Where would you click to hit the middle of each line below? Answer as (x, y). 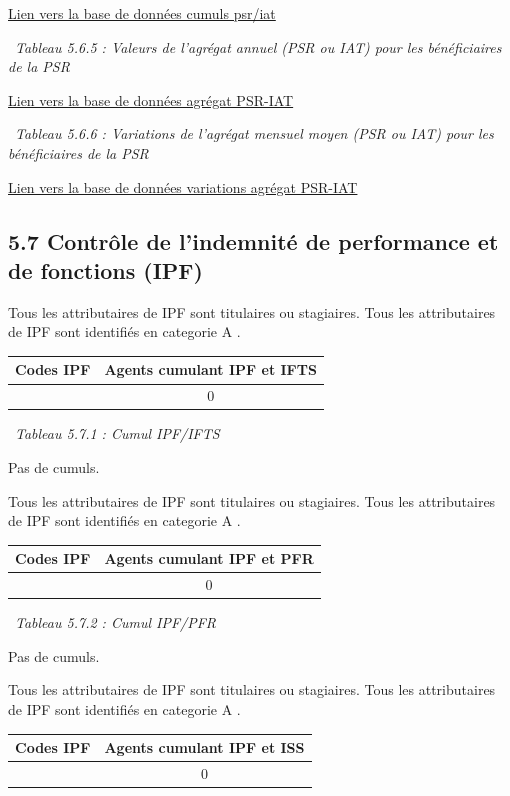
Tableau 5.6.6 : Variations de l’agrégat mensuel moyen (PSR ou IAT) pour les (254, 133)
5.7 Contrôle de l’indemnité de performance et (253, 240)
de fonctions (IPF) (105, 269)
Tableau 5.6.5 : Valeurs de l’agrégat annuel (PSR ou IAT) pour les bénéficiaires (258, 46)
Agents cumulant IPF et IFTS (210, 369)
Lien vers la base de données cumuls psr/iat (142, 13)
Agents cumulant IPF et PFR (209, 558)
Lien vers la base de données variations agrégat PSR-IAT (183, 186)
